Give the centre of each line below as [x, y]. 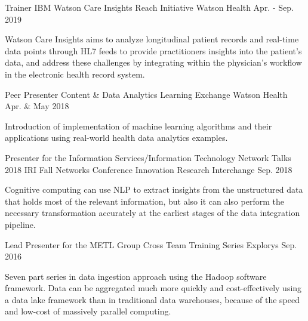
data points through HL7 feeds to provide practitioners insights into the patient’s [153, 50]
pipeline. [20, 224]
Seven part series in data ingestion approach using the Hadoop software [136, 276]
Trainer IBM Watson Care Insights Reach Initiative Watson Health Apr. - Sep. [149, 7]
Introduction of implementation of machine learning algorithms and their [138, 126]
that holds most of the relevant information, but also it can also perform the [144, 201]
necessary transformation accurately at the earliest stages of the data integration [153, 213]
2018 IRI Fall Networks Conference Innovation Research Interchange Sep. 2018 [149, 169]
